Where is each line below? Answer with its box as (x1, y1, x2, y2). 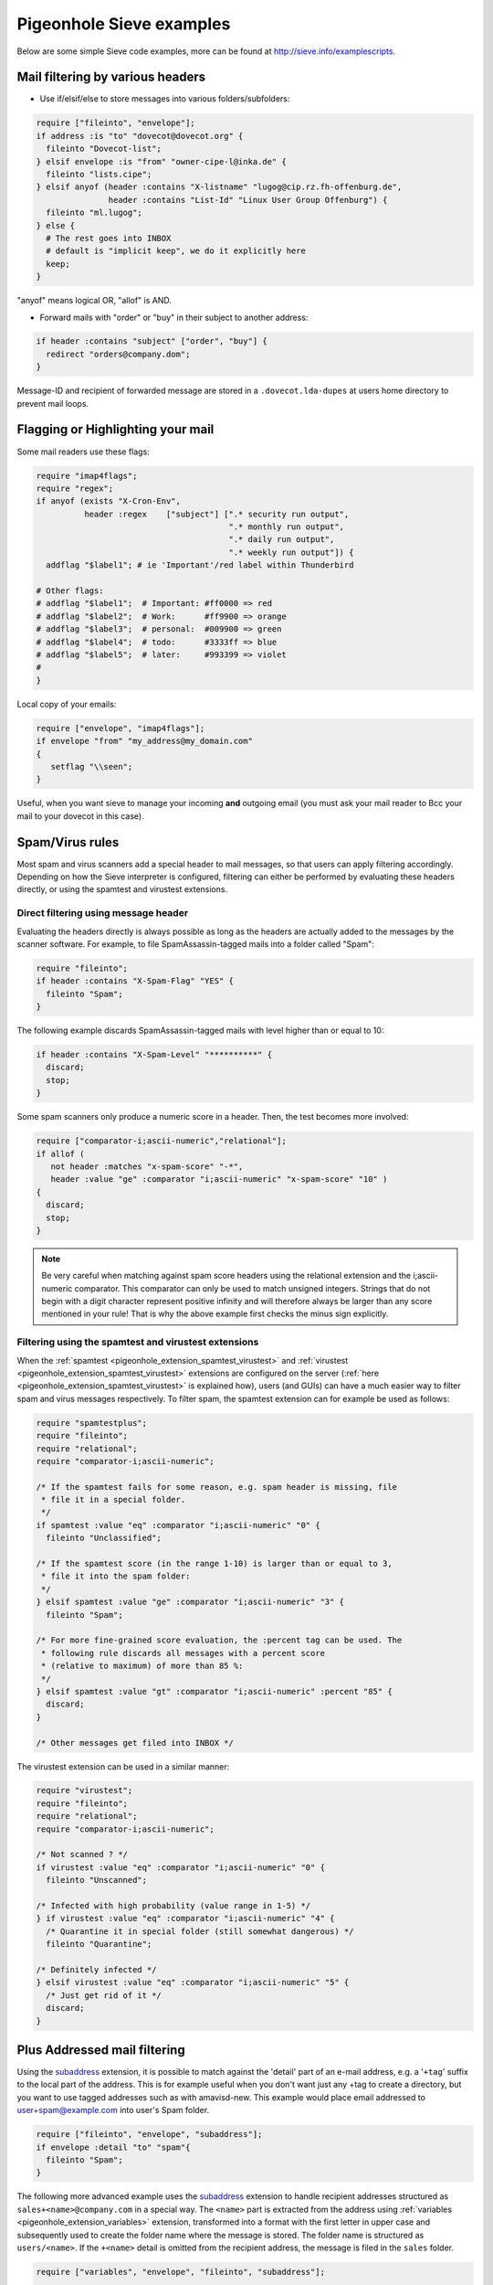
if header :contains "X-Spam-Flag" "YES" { (36, 976, 235, 986)
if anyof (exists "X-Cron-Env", (36, 496, 182, 506)
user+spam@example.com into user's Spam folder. (16, 2105, 210, 2116)
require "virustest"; (36, 1785, 133, 1796)
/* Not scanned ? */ (36, 1849, 128, 1860)
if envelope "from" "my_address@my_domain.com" (36, 736, 253, 747)
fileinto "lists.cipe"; (46, 169, 152, 179)
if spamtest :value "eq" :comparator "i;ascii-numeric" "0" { (36, 1520, 320, 1530)
